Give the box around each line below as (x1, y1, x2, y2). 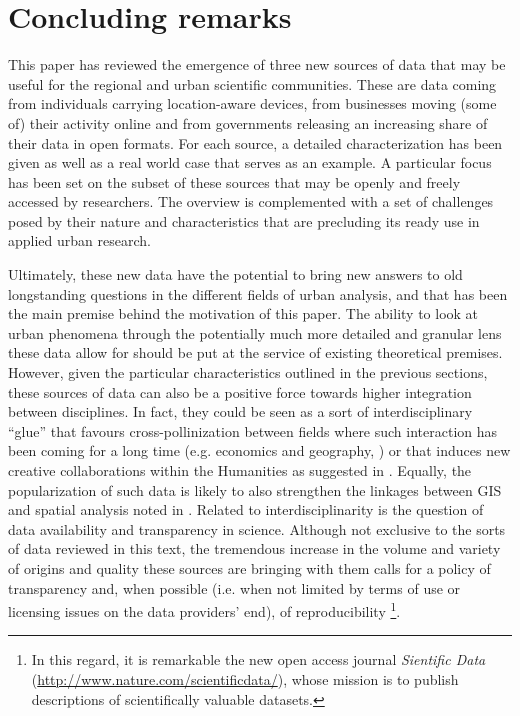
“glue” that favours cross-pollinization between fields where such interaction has (8, 420, 498, 441)
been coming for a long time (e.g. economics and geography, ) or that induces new (8, 440, 511, 461)
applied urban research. (8, 230, 151, 251)
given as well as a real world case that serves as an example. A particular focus (8, 152, 492, 173)
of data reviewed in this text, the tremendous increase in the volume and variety (8, 538, 501, 559)
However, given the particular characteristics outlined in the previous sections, (8, 362, 488, 383)
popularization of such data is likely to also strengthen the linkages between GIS (8, 479, 502, 500)
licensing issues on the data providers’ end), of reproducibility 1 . (8, 598, 401, 621)
